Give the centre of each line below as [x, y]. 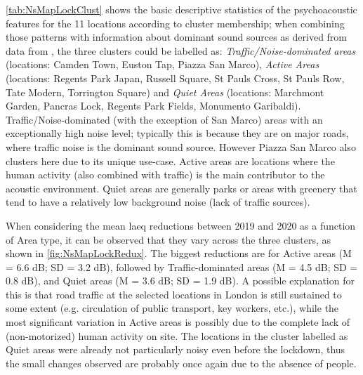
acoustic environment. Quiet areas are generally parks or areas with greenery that [181, 188]
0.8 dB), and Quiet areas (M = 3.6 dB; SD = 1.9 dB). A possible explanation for [180, 281]
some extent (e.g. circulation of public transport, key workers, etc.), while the [172, 308]
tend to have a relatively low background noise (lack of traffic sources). [158, 202]
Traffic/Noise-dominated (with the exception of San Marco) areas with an [164, 119]
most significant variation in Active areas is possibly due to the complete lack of [178, 322]
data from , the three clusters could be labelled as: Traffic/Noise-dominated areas [181, 50]
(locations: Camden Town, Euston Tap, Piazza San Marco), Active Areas [163, 64]
